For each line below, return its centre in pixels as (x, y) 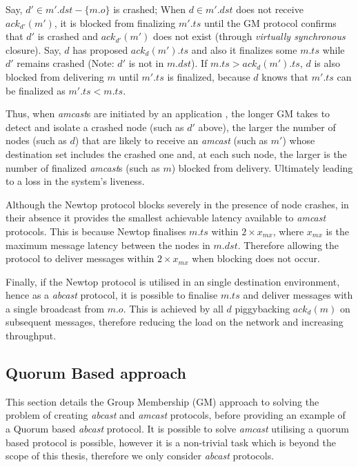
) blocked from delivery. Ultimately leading (262, 167)
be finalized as (36, 90)
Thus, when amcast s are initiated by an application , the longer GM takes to (168, 113)
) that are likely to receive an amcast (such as (171, 140)
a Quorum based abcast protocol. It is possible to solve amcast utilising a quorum (177, 429)
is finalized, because (209, 76)
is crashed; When (149, 9)
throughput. (31, 336)
